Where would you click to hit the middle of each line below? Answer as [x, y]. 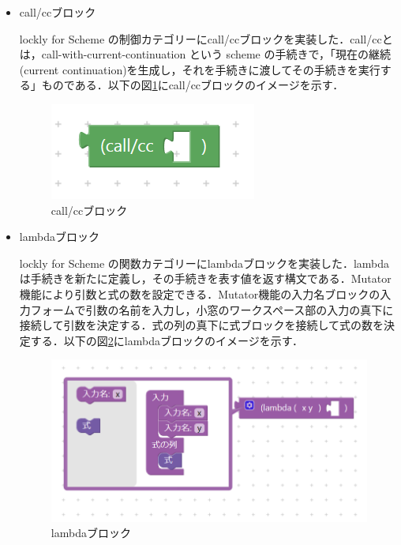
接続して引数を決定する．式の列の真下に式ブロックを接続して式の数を [201, 325]
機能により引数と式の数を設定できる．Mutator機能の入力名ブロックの [200, 293]
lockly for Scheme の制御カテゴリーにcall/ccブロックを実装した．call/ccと [206, 38]
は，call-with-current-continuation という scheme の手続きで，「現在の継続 [205, 54]
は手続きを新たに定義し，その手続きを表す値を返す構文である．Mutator [205, 278]
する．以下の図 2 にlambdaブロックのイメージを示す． [167, 340]
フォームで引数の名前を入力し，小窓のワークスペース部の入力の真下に [212, 309]
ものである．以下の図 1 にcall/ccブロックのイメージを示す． [193, 85]
